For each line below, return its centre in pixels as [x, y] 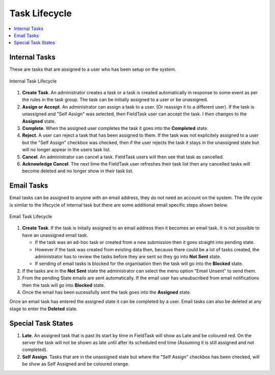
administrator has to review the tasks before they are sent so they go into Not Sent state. [128, 256]
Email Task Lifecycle [31, 216]
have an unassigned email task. [55, 235]
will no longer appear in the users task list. [66, 150]
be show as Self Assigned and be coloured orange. [76, 364]
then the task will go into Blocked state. [64, 285]
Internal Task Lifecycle [33, 81]
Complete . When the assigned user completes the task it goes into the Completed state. [115, 128]
